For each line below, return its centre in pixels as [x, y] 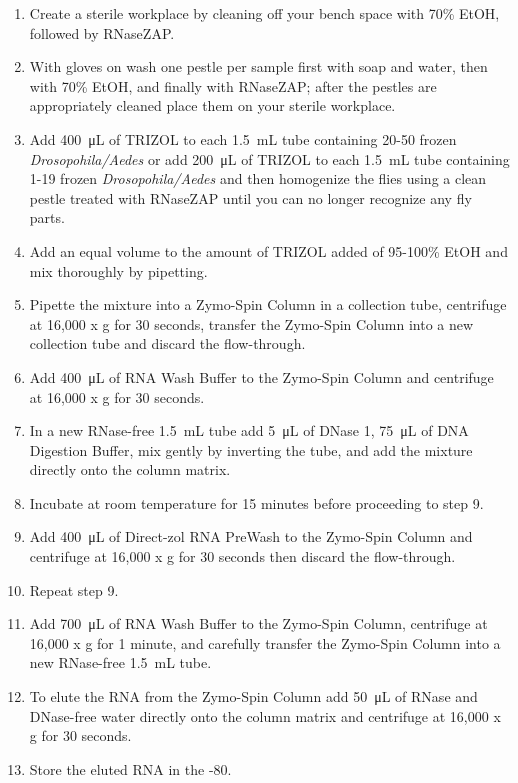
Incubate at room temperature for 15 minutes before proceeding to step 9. [256, 502]
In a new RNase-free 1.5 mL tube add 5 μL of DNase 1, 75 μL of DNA [249, 430]
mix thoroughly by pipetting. [118, 270]
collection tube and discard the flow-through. [167, 343]
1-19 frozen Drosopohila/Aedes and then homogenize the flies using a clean [258, 178]
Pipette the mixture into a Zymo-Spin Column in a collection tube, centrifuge [268, 304]
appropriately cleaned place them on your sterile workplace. [212, 105]
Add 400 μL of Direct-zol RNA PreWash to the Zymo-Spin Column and [251, 536]
